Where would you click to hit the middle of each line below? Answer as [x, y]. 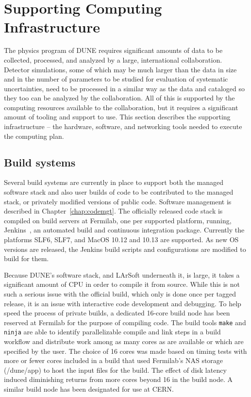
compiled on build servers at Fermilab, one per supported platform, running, [118, 220]
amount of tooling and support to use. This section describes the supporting [117, 117]
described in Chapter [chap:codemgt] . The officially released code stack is [113, 211]
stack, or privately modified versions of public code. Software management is [118, 201]
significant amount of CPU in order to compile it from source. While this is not [122, 284]
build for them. [26, 258]
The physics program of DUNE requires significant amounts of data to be [113, 50]
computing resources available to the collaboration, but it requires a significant [121, 107]
